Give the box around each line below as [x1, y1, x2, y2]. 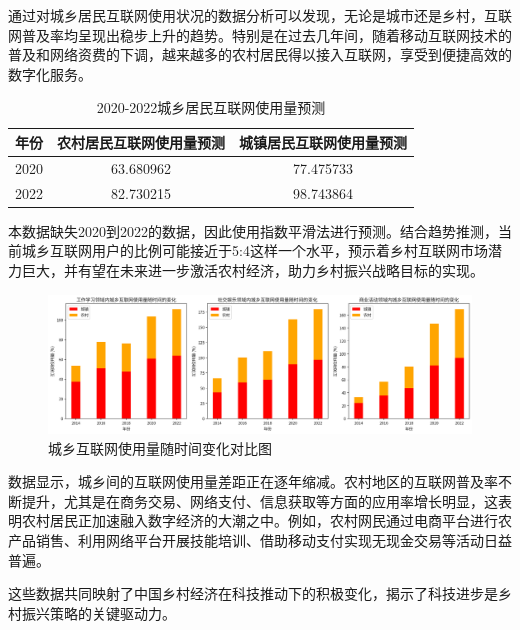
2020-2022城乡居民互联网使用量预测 [96, 97, 326, 118]
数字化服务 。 [8, 63, 92, 84]
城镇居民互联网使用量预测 [239, 131, 407, 152]
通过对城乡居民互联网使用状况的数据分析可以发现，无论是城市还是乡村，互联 [8, 5, 512, 25]
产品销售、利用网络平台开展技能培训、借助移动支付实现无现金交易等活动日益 [8, 530, 512, 551]
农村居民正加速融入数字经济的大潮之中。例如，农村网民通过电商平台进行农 [21, 510, 512, 531]
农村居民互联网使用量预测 [57, 131, 225, 152]
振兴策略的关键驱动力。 [21, 602, 176, 623]
